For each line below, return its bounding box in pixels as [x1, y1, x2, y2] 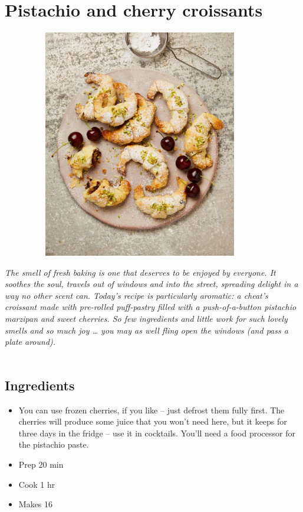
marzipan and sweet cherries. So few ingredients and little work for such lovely [5, 312, 288, 325]
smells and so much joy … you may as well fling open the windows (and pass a [5, 324, 288, 336]
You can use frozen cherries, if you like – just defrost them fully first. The [18, 403, 285, 416]
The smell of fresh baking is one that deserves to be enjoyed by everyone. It [5, 266, 276, 278]
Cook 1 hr [18, 478, 55, 490]
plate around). [5, 335, 56, 348]
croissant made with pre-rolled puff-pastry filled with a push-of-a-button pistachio [5, 301, 297, 313]
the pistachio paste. [18, 438, 89, 451]
